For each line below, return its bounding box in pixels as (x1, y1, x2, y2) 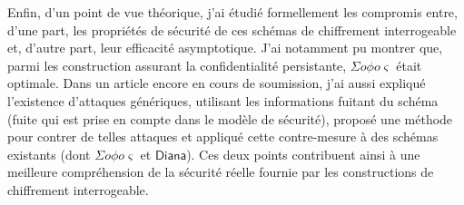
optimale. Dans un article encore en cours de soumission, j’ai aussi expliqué (7, 73, 426, 93)
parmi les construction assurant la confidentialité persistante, (7, 55, 347, 74)
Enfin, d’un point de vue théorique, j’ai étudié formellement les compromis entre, (7, 3, 458, 21)
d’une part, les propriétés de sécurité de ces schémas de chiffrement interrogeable (7, 20, 457, 39)
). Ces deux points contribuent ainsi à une (186, 144, 420, 163)
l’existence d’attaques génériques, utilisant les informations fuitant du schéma (7, 91, 439, 110)
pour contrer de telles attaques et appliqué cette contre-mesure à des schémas (7, 127, 439, 146)
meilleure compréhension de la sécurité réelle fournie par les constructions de (7, 162, 434, 181)
